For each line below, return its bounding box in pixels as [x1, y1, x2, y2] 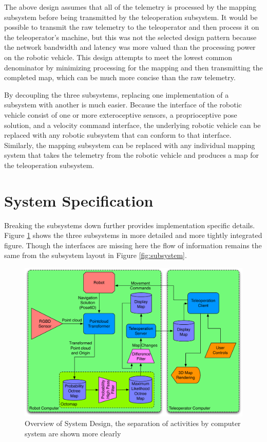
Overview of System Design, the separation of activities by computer [25, 418, 241, 429]
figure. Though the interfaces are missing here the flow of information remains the [4, 240, 262, 250]
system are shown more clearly [25, 428, 121, 438]
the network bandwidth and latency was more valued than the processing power [4, 42, 256, 52]
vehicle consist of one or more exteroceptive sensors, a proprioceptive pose [4, 109, 237, 120]
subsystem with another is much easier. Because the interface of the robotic [4, 99, 242, 110]
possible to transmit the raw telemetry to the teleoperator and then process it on [4, 22, 259, 32]
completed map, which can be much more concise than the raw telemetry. [4, 72, 236, 83]
